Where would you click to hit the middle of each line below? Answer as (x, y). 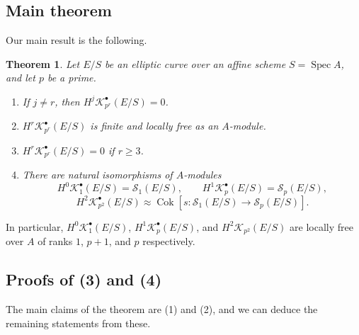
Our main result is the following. (76, 40)
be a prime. (72, 78)
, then (67, 101)
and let (21, 78)
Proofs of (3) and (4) (84, 279)
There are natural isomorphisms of (97, 175)
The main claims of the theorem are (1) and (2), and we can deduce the (162, 309)
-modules (203, 175)
